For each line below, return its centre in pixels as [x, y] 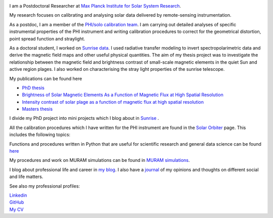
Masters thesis [37, 109]
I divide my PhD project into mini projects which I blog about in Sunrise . [84, 118]
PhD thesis [33, 88]
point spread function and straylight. [47, 38]
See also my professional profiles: [45, 186]
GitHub [17, 202]
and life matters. [26, 177]
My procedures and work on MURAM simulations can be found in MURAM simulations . [100, 160]
